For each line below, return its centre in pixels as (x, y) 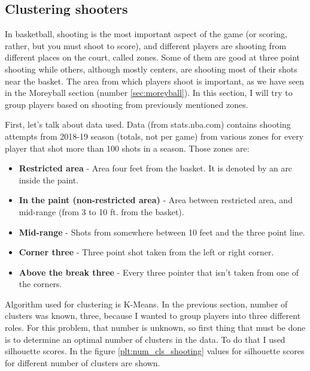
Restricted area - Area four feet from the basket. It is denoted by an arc (156, 168)
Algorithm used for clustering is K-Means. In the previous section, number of (146, 304)
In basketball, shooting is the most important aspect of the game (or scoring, (146, 34)
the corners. (40, 284)
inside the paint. (49, 180)
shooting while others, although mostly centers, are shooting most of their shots (151, 69)
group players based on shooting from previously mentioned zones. (127, 104)
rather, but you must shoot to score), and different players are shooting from (146, 45)
